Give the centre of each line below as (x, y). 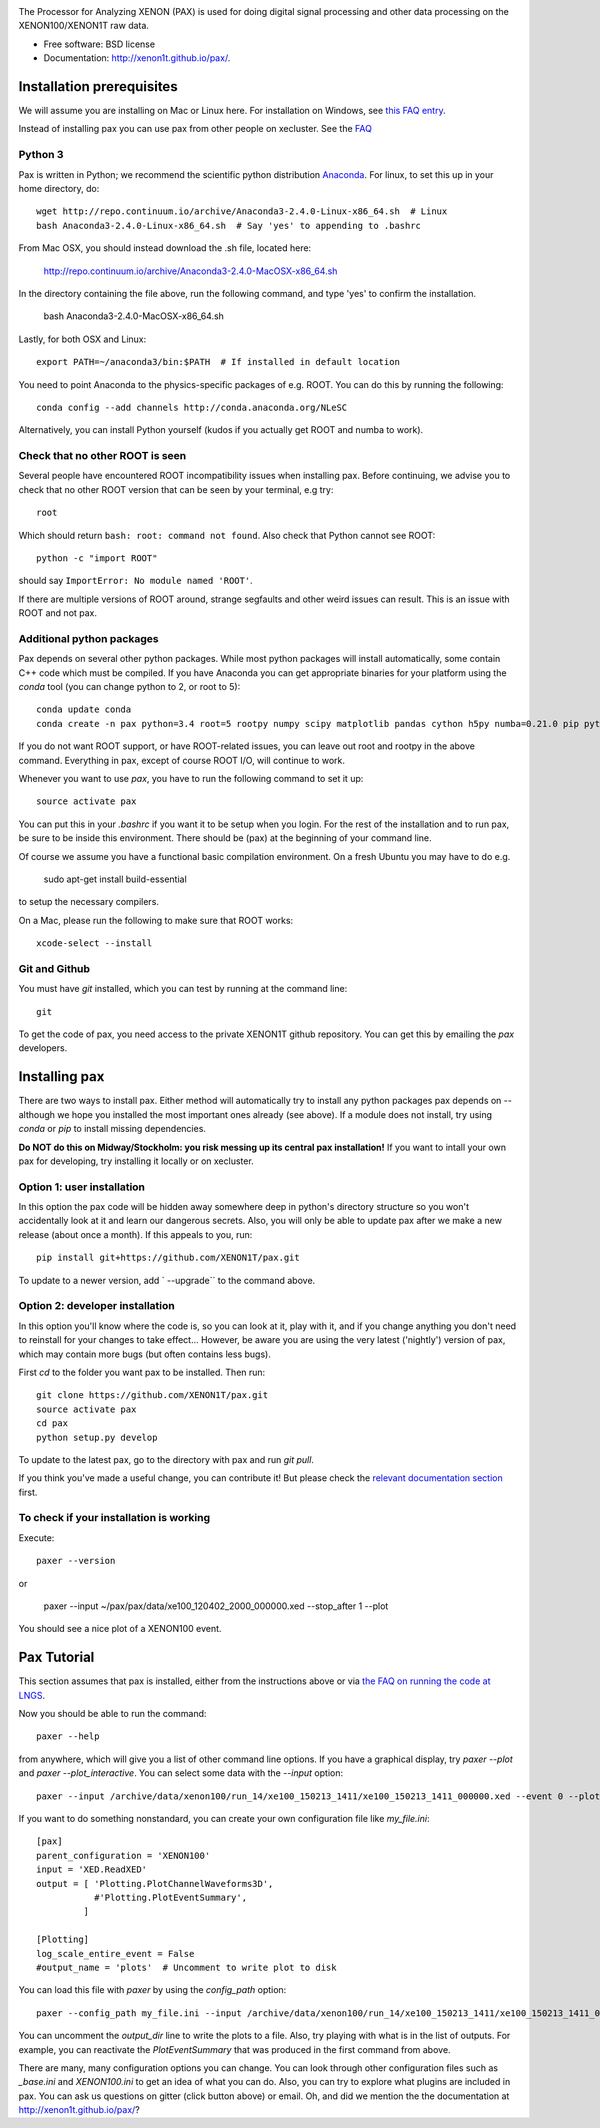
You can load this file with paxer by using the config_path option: (152, 1990)
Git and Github (54, 968)
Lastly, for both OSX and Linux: (82, 339)
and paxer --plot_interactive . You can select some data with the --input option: (181, 1773)
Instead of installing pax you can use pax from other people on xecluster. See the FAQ (195, 129)
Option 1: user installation (81, 1187)
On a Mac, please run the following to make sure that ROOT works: (156, 920)
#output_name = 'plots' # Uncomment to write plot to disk (186, 1967)
